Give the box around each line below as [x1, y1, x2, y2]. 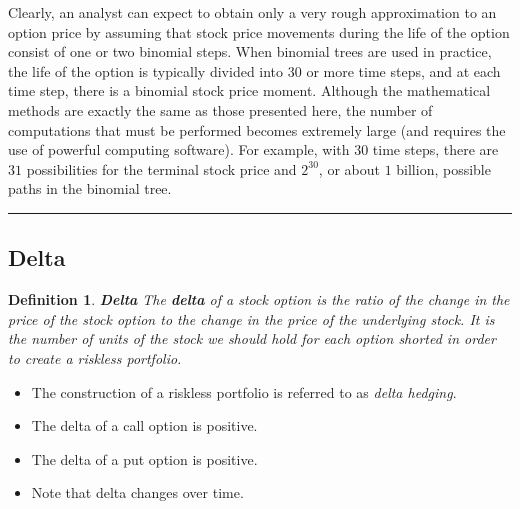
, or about [318, 158, 380, 179]
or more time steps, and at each [306, 60, 501, 81]
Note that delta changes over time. [31, 482, 244, 503]
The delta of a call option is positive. [31, 415, 258, 436]
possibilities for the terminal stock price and [26, 158, 297, 179]
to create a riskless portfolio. [8, 347, 182, 368]
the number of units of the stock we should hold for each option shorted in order [8, 328, 496, 349]
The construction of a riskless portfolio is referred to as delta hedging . [31, 381, 457, 402]
